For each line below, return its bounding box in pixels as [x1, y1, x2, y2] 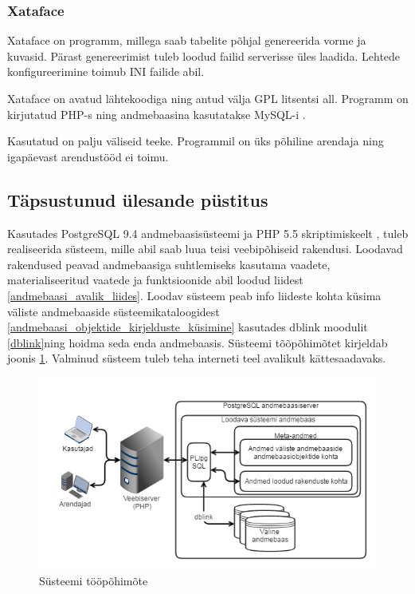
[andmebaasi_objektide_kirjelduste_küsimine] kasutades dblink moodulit [7, 319, 368, 335]
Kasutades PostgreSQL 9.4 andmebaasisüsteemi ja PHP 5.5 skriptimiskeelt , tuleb [7, 224, 409, 241]
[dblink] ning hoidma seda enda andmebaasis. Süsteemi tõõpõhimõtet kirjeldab [7, 334, 388, 350]
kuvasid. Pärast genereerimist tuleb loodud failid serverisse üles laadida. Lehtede [7, 47, 401, 64]
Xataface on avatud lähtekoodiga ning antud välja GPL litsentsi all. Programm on [7, 90, 409, 106]
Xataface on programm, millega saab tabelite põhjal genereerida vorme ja [7, 32, 366, 49]
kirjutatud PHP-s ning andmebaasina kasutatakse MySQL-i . [7, 105, 306, 122]
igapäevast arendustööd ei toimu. [7, 148, 169, 164]
